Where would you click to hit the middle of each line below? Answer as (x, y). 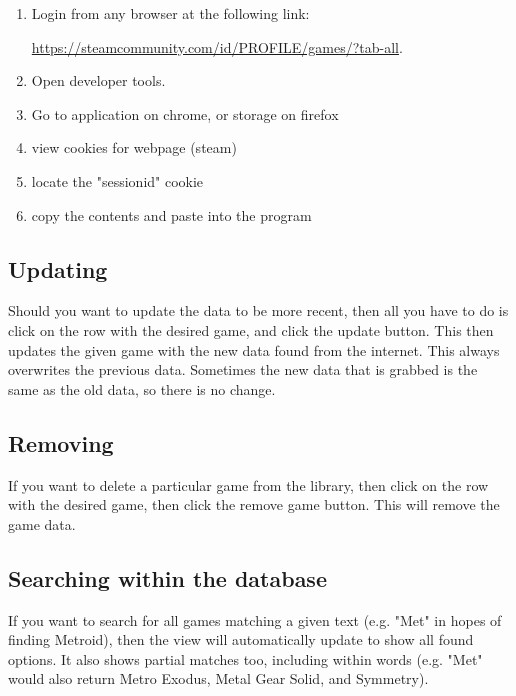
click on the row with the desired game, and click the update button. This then (251, 329)
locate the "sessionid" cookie (117, 180)
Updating (58, 268)
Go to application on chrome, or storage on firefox (185, 113)
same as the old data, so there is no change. (142, 388)
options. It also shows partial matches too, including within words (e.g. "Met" (245, 658)
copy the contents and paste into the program (171, 214)
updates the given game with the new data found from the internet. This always (254, 349)
